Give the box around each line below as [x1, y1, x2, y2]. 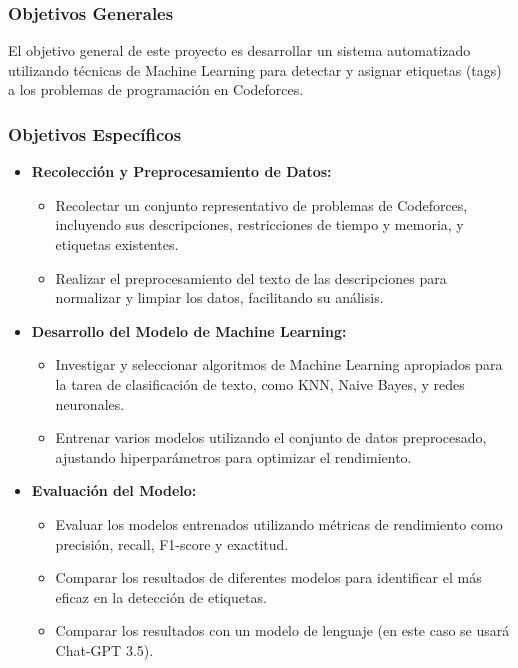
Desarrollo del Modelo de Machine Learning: [31, 320, 347, 341]
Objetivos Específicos [8, 121, 182, 146]
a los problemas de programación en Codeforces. [8, 79, 304, 100]
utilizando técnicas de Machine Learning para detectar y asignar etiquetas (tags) [8, 59, 502, 80]
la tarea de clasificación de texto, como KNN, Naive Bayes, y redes [55, 373, 465, 394]
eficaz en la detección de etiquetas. [55, 586, 267, 607]
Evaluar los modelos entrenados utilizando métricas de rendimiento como [55, 513, 503, 534]
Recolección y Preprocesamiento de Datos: [31, 161, 332, 182]
